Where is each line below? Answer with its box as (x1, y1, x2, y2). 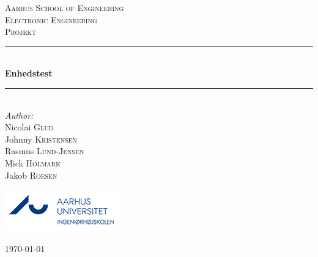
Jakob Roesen (5, 168, 57, 181)
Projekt (5, 25, 37, 38)
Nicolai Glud (5, 121, 54, 133)
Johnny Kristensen (5, 132, 78, 145)
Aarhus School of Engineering (5, 1, 124, 13)
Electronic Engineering (5, 13, 97, 26)
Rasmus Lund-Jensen (5, 144, 84, 157)
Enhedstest (5, 67, 53, 80)
